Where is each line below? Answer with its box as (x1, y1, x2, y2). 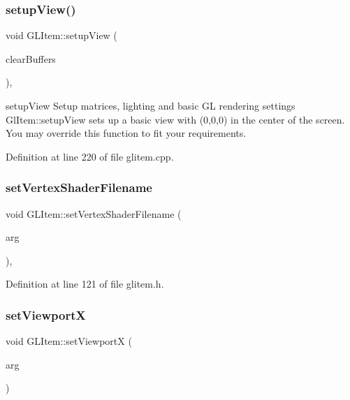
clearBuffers (6, 51, 56, 66)
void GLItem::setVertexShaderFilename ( (6, 206, 182, 221)
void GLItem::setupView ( (6, 28, 117, 43)
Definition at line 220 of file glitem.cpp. (6, 149, 174, 163)
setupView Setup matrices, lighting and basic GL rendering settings (6, 98, 296, 112)
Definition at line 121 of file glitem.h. (6, 276, 164, 291)
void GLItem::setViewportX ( (6, 334, 132, 348)
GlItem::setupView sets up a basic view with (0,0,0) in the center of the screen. (6, 112, 345, 126)
